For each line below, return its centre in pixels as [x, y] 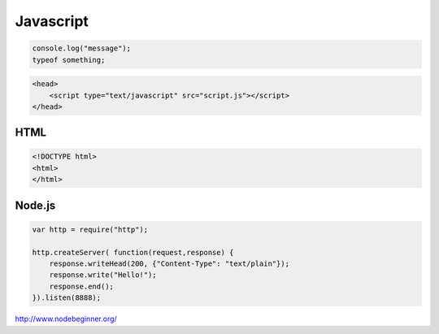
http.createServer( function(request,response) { [133, 252]
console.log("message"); [82, 48]
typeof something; [69, 60]
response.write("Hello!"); [103, 275]
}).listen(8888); [67, 298]
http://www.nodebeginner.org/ [66, 319]
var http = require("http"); [90, 229]
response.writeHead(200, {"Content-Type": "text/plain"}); [170, 264]
